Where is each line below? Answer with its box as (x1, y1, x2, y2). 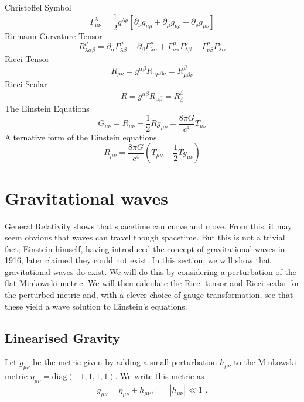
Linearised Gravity (5, 328, 121, 346)
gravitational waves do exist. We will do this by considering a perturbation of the (5, 265, 296, 277)
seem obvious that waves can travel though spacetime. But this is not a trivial (5, 231, 285, 243)
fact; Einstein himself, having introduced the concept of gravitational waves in (5, 242, 285, 255)
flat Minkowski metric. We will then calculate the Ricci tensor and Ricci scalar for (5, 277, 300, 289)
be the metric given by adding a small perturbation (32, 356, 217, 368)
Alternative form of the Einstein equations (5, 130, 157, 143)
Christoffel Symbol (5, 1, 71, 13)
